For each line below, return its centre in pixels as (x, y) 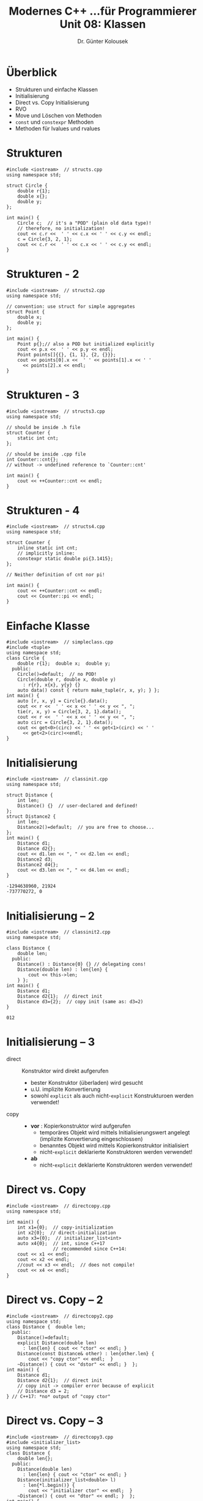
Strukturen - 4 (43, 510)
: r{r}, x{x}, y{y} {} (51, 685)
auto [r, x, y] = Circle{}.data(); (63, 701)
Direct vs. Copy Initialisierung (52, 102)
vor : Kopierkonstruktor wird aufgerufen (81, 1126)
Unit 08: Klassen (103, 24)
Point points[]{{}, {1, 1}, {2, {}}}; (67, 354)
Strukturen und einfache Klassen (56, 89)
